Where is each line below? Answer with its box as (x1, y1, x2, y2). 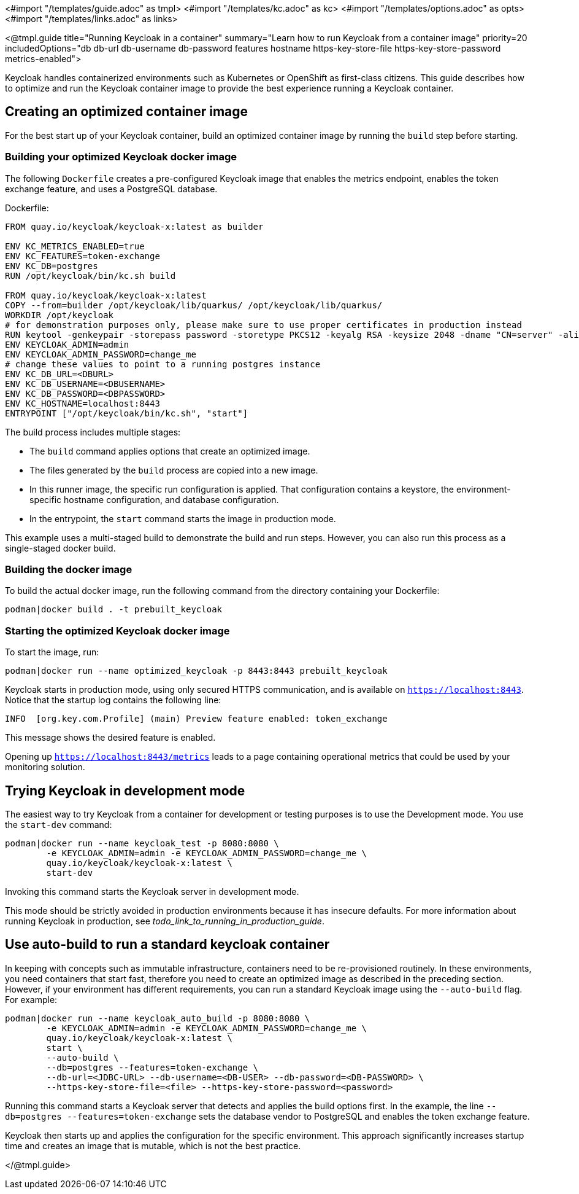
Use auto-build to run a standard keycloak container (5, 937, 330, 953)
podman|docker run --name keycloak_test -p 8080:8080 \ (5, 838, 279, 848)
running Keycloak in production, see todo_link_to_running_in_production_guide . (5, 915, 324, 926)
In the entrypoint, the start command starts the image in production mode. (29, 513, 336, 524)
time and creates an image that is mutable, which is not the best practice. (5, 1140, 301, 1151)
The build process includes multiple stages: (5, 426, 181, 437)
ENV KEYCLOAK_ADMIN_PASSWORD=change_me (5, 349, 196, 359)
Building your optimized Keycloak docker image (5, 150, 237, 163)
